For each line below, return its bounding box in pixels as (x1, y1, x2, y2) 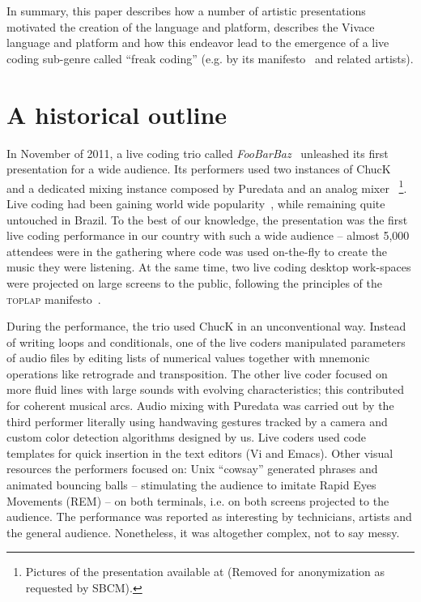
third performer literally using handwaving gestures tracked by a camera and (6, 412, 388, 429)
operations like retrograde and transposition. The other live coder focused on (6, 365, 388, 382)
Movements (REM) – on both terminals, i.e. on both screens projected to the (6, 492, 389, 509)
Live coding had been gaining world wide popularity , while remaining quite (6, 194, 385, 211)
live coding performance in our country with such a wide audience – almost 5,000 (6, 227, 410, 244)
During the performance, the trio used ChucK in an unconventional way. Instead (6, 318, 406, 335)
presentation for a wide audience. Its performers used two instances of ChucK (6, 160, 391, 177)
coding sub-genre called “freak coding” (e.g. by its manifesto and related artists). (6, 49, 414, 66)
